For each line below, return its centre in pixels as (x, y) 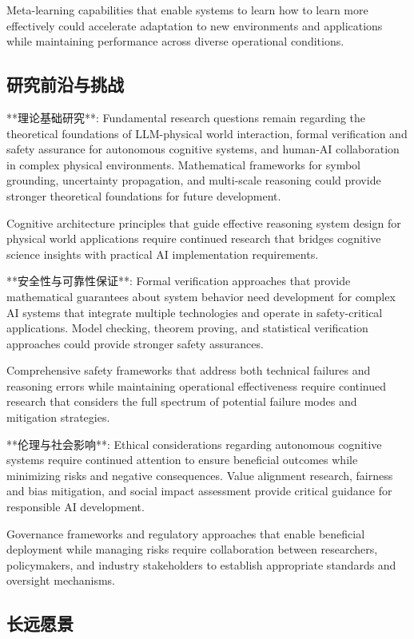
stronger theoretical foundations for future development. (144, 195)
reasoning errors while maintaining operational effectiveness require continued (197, 385)
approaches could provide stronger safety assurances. (135, 343)
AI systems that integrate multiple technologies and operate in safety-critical (195, 312)
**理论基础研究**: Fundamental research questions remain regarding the (186, 117)
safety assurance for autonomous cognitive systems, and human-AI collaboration (203, 149)
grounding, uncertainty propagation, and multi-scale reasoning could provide (194, 180)
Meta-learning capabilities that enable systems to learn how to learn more (187, 10)
